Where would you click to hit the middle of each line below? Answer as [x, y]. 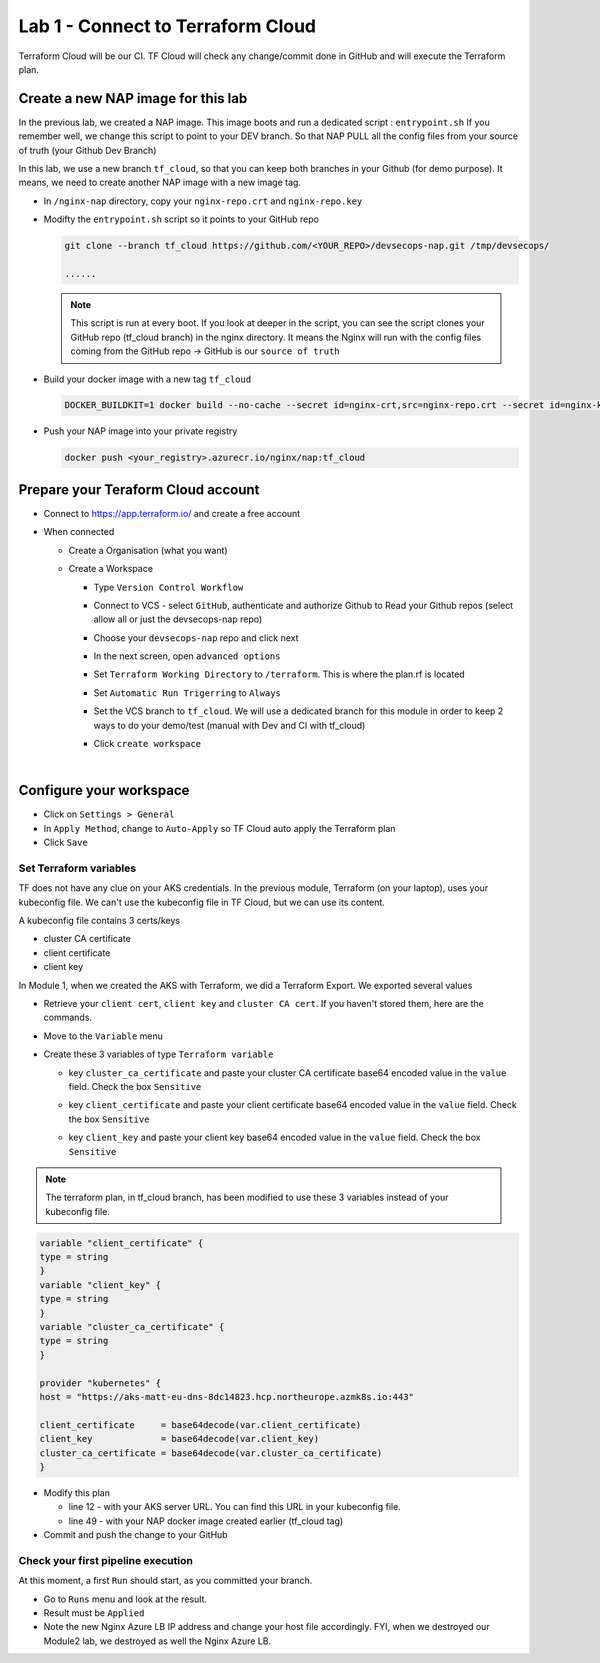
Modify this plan [76, 1492]
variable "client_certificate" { [121, 1243]
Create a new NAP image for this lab [133, 98]
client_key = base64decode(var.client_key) [179, 1439]
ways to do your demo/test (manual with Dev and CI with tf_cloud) [229, 725]
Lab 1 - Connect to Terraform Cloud [167, 26]
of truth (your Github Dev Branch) [87, 150]
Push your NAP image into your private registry [140, 431]
